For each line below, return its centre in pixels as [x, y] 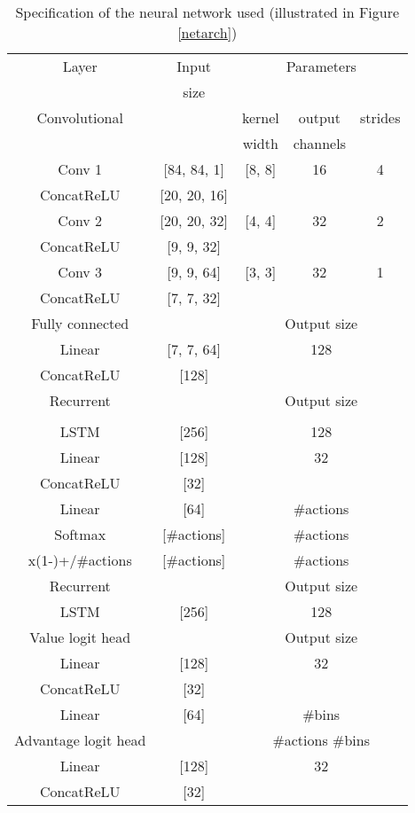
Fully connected [80, 323]
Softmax [80, 534]
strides [380, 117]
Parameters [321, 66]
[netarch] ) [207, 32]
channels [319, 143]
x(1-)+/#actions [80, 560]
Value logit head [80, 637]
